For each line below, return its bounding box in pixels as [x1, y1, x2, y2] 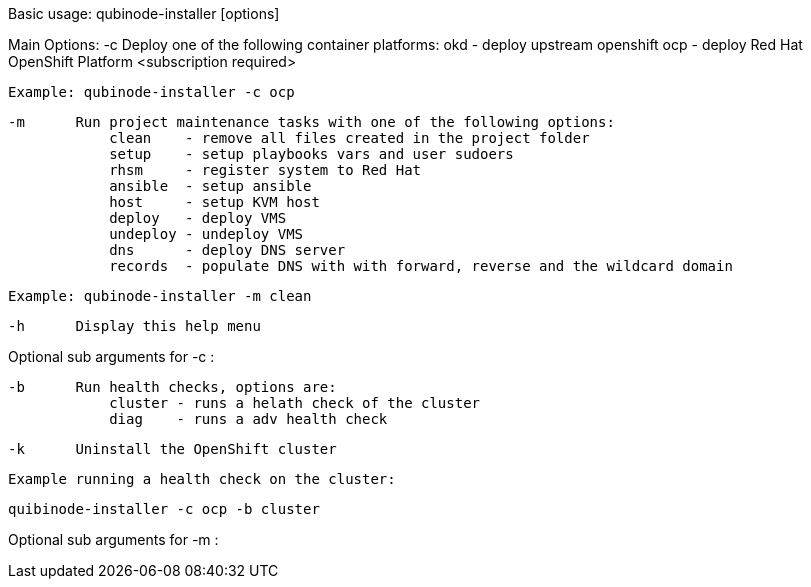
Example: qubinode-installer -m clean [8, 288, 312, 304]
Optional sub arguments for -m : [8, 531, 219, 548]
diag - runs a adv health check [109, 411, 388, 427]
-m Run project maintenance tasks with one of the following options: [8, 114, 615, 130]
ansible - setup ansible [109, 178, 312, 194]
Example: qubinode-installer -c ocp [8, 84, 295, 100]
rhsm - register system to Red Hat [109, 162, 422, 178]
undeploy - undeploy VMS [109, 226, 304, 242]
